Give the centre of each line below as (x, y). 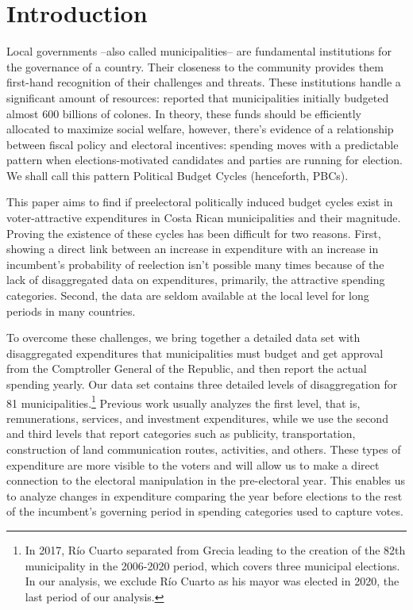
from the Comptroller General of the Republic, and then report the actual (187, 368)
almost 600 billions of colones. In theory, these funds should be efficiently (184, 113)
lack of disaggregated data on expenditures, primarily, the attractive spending (196, 280)
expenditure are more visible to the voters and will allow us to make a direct (193, 464)
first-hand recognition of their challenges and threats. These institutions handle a (204, 82)
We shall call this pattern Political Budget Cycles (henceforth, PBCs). (178, 175)
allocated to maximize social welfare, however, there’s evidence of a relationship (200, 129)
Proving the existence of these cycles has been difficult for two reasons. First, (194, 233)
